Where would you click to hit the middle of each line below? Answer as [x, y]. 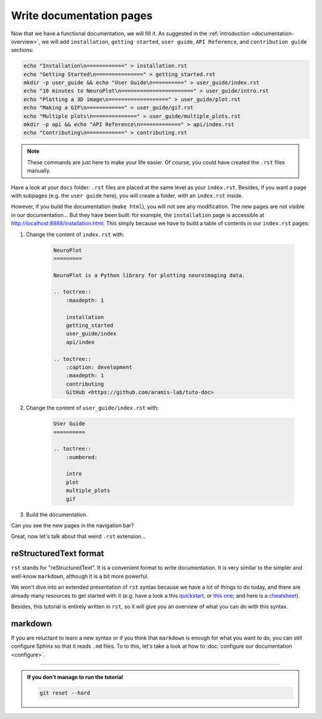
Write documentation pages [82, 16]
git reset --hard [65, 693]
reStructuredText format [58, 554]
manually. [39, 171]
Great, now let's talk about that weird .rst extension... [78, 536]
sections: [22, 50]
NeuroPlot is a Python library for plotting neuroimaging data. [149, 275]
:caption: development [99, 367]
